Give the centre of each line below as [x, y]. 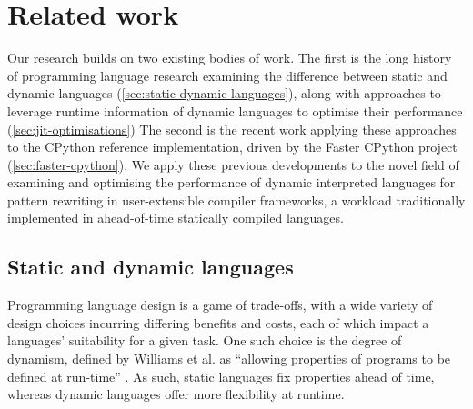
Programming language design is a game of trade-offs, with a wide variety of [220, 305]
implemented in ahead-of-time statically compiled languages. [176, 218]
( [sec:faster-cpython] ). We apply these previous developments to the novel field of [233, 164]
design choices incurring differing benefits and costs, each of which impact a [218, 322]
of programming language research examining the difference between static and [227, 75]
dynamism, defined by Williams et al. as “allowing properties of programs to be [229, 359]
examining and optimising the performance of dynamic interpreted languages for [231, 182]
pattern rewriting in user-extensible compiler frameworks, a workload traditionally [236, 200]
